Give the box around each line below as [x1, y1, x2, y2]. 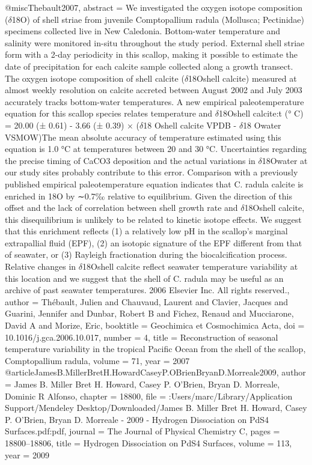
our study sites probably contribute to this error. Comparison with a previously [5, 166, 298, 178]
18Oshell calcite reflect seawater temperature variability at [82, 260, 298, 273]
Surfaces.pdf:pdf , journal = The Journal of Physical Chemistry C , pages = [5, 425, 280, 437]
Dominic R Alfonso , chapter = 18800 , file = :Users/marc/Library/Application [5, 389, 293, 402]
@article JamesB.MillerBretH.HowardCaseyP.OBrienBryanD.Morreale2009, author [5, 366, 306, 378]
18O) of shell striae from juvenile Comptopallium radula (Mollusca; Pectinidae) [11, 13, 304, 25]
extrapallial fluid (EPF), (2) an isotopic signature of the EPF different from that [5, 236, 302, 249]
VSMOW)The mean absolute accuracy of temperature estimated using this [5, 130, 281, 143]
